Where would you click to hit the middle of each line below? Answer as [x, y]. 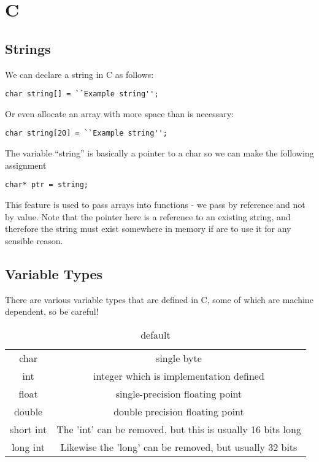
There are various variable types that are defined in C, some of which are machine [159, 299]
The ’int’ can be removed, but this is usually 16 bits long [179, 429]
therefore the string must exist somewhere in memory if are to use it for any [148, 229]
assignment [26, 165]
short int [29, 429]
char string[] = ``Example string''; [82, 94]
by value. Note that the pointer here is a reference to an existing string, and [148, 216]
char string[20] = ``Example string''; [86, 133]
